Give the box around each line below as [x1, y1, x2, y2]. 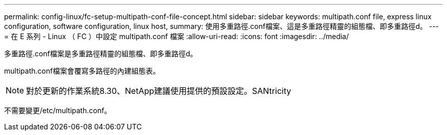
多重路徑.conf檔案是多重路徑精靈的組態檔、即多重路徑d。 [4, 49, 197, 58]
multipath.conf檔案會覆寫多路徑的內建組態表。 [4, 66, 160, 75]
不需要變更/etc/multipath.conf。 [4, 106, 112, 115]
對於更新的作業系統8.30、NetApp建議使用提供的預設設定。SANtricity [26, 86, 291, 96]
